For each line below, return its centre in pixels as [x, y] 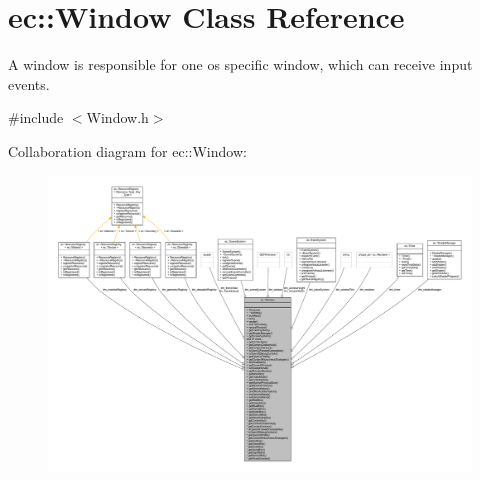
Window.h [117, 117]
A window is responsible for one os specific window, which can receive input [240, 64]
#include [36, 117]
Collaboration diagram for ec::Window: [127, 150]
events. [29, 83]
